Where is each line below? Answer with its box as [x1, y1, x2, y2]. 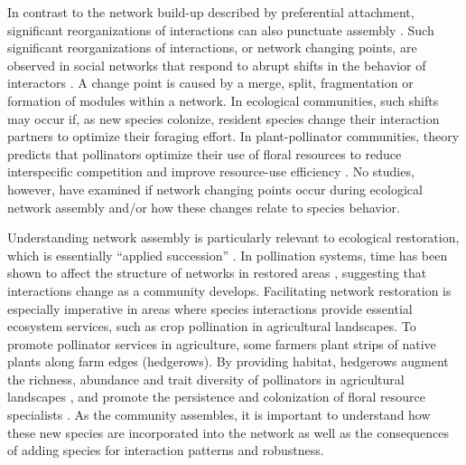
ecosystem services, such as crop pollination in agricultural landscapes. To [7, 317, 416, 336]
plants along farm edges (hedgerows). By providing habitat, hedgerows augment [7, 352, 449, 371]
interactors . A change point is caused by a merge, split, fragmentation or [7, 73, 414, 92]
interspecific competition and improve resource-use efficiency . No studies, [7, 162, 415, 181]
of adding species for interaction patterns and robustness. [7, 441, 324, 460]
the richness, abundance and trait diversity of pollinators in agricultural [7, 369, 405, 388]
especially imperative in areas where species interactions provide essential [7, 299, 413, 318]
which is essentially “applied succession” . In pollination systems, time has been [7, 245, 448, 264]
